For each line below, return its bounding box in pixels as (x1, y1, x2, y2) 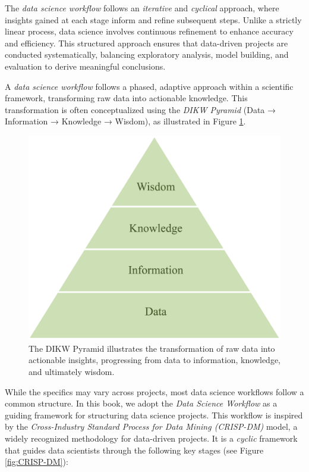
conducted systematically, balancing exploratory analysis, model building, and (5, 48, 289, 61)
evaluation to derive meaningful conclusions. (5, 60, 166, 72)
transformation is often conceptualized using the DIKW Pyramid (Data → (5, 103, 276, 115)
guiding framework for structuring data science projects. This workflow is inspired (5, 408, 303, 421)
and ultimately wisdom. (29, 365, 115, 377)
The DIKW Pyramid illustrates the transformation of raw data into (29, 342, 275, 354)
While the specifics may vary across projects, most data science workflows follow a (5, 385, 304, 398)
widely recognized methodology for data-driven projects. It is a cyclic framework (5, 432, 298, 444)
